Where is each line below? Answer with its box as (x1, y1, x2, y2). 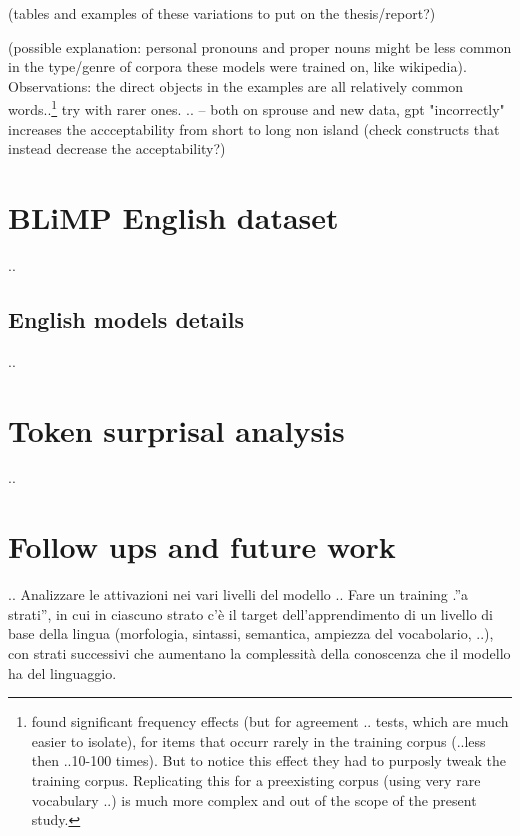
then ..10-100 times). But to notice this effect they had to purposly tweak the (31, 750, 506, 771)
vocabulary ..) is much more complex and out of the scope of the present (31, 789, 477, 810)
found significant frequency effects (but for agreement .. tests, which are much (31, 711, 509, 732)
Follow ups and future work (8, 526, 396, 567)
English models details (8, 303, 244, 334)
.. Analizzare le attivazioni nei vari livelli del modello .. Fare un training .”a (8, 584, 469, 605)
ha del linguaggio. (8, 662, 117, 683)
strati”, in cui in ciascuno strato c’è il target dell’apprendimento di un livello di (8, 603, 493, 624)
